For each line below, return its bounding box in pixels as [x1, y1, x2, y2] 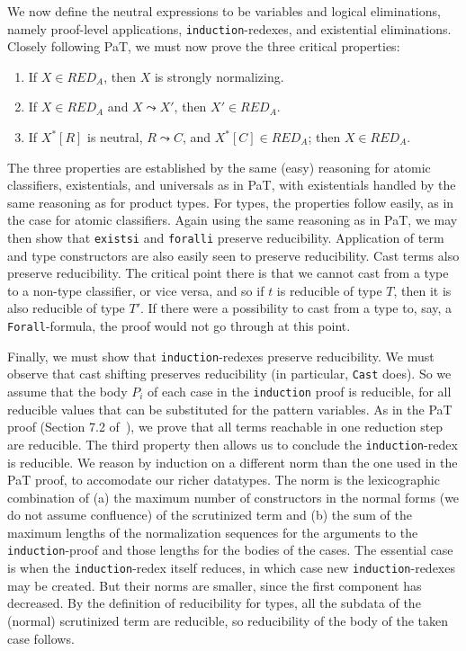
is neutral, [87, 128, 143, 147]
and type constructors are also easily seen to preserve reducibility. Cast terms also [7, 245, 460, 264]
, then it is [393, 281, 452, 299]
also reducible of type [7, 299, 125, 317]
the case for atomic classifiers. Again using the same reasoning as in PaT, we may [7, 210, 458, 229]
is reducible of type [276, 281, 382, 299]
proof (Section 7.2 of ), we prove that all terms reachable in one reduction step [7, 417, 444, 436]
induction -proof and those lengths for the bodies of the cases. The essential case [7, 540, 453, 559]
